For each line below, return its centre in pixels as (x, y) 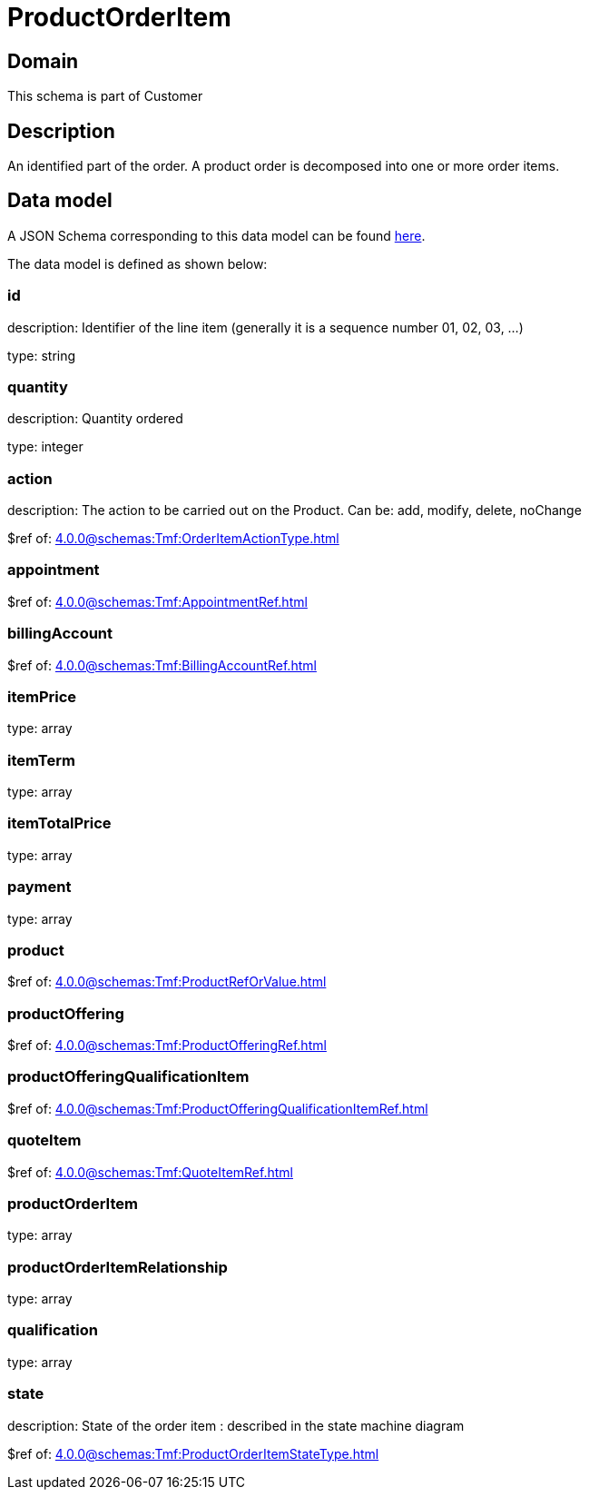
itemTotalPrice (59, 823)
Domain (43, 61)
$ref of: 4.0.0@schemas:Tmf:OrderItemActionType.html (173, 539)
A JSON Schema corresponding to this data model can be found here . (216, 235)
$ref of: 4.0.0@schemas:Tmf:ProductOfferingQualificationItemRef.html (218, 1108)
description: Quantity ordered (95, 419)
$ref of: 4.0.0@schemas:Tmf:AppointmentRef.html (157, 601)
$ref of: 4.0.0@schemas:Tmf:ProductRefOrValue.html (167, 982)
